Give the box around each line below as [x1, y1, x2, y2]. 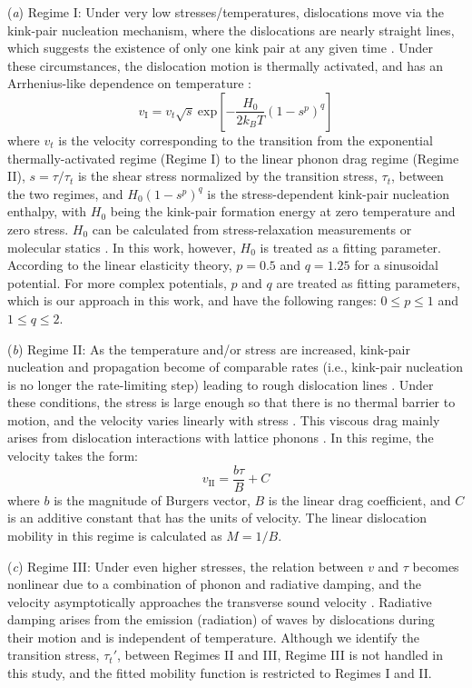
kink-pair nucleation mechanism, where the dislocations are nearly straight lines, [7, 20, 455, 39]
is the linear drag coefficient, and [268, 490, 451, 509]
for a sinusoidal [354, 255, 438, 274]
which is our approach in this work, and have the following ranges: [7, 291, 377, 310]
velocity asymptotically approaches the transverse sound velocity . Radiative [7, 592, 432, 611]
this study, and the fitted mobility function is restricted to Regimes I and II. [7, 663, 432, 683]
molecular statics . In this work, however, [7, 237, 236, 256]
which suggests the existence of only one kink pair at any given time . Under [7, 38, 433, 57]
